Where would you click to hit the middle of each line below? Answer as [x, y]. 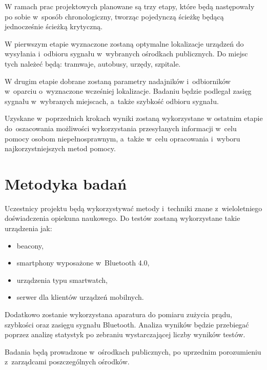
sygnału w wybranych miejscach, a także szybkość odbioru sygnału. [112, 101]
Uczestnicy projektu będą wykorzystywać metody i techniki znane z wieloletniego [133, 208]
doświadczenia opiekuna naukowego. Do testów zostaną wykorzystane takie [122, 218]
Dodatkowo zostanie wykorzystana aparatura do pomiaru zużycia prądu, [118, 314]
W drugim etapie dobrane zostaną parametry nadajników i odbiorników [118, 81]
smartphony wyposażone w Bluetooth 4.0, [83, 263]
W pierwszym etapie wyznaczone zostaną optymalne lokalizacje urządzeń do [124, 43]
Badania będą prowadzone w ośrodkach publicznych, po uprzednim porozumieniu [133, 351]
